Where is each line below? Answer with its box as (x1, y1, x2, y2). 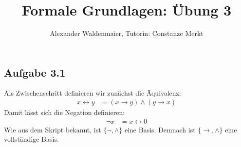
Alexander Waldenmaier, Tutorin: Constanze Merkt (50, 28, 204, 38)
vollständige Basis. (4, 134, 59, 144)
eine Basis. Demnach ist (124, 124, 196, 134)
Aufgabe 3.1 (4, 65, 66, 80)
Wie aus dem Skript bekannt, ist (4, 124, 101, 134)
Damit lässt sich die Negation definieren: (4, 107, 125, 117)
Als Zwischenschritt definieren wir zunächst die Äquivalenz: (4, 87, 181, 98)
